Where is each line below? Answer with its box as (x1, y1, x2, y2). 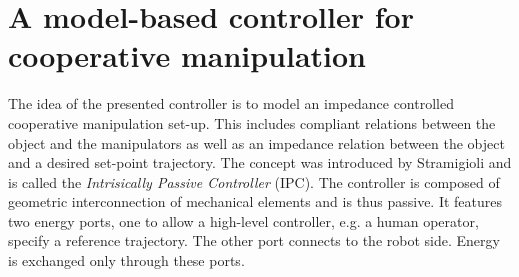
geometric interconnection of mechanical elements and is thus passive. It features (8, 191, 503, 212)
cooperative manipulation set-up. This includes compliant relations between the (8, 112, 496, 133)
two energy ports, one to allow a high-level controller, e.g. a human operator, (8, 210, 479, 231)
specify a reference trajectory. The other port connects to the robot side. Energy (8, 230, 500, 251)
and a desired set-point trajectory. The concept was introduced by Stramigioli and (8, 152, 512, 173)
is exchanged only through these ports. (8, 250, 245, 271)
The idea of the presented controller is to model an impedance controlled (8, 93, 454, 114)
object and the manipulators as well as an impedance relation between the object (8, 132, 505, 153)
